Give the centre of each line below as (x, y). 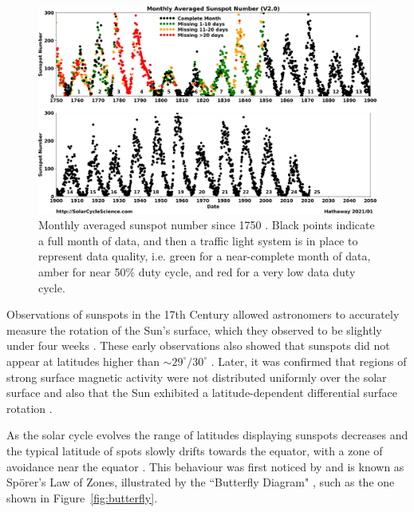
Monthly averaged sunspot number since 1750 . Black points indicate (207, 225)
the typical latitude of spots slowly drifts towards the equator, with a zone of (195, 450)
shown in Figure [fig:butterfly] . (82, 497)
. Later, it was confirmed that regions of (309, 361)
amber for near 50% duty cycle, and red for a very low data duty (197, 271)
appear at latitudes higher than (83, 361)
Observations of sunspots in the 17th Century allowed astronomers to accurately (203, 314)
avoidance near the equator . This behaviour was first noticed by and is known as (205, 466)
